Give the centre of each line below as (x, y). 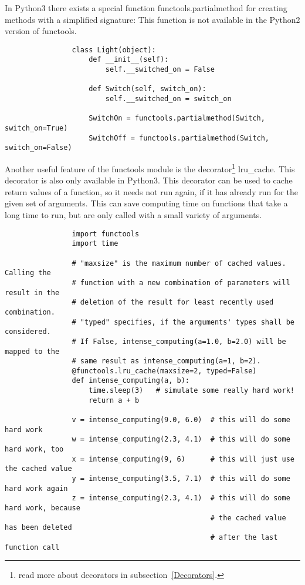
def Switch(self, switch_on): (148, 89)
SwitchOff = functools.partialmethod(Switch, (179, 138)
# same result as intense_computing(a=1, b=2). (166, 361)
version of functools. (41, 31)
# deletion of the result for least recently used (173, 302)
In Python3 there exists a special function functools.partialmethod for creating (146, 8)
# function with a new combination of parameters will (181, 283)
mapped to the (32, 351)
